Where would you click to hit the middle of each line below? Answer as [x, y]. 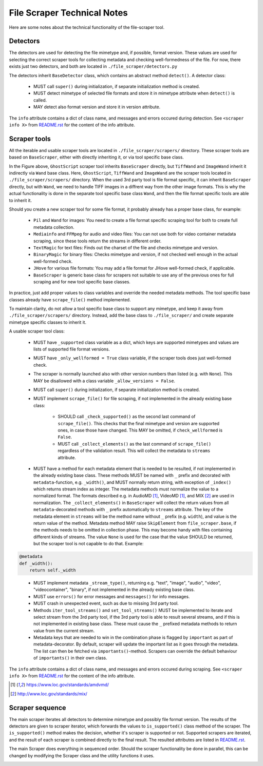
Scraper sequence [38, 708]
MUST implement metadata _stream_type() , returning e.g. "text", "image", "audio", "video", [127, 583]
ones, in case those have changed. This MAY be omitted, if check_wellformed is [140, 430]
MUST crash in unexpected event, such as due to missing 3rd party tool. [106, 603]
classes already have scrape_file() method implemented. [70, 299]
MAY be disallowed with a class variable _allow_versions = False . [104, 381]
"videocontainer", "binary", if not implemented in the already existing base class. [114, 589]
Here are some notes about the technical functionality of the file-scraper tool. [87, 27]
